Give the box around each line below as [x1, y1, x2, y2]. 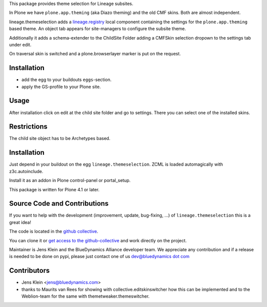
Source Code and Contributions [9, 199, 109, 208]
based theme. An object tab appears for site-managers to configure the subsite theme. [9, 26, 186, 32]
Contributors [9, 266, 50, 275]
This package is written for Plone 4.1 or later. [9, 186, 100, 192]
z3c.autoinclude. [9, 168, 44, 174]
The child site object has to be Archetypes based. [9, 135, 111, 141]
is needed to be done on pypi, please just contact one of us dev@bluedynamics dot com [9, 254, 190, 260]
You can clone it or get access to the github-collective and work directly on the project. [9, 237, 187, 243]
